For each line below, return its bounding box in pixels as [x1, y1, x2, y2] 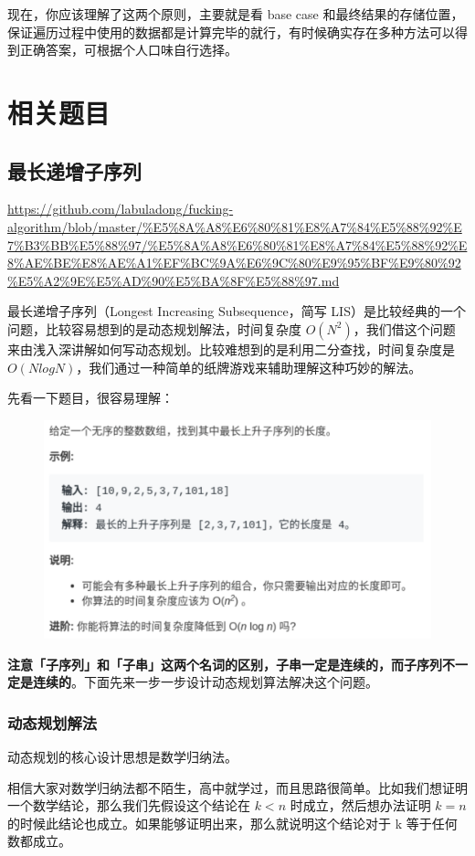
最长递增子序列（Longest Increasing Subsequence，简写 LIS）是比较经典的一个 [7, 301, 466, 321]
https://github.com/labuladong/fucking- [7, 199, 234, 218]
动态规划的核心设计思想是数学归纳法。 [7, 747, 237, 766]
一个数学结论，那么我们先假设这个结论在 [7, 796, 250, 815]
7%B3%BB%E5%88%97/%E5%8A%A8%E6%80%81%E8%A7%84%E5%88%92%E [7, 235, 468, 254]
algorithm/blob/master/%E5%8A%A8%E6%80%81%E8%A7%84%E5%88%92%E [7, 217, 462, 236]
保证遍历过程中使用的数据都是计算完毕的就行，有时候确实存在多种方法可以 [7, 22, 455, 41]
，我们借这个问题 [353, 319, 456, 338]
